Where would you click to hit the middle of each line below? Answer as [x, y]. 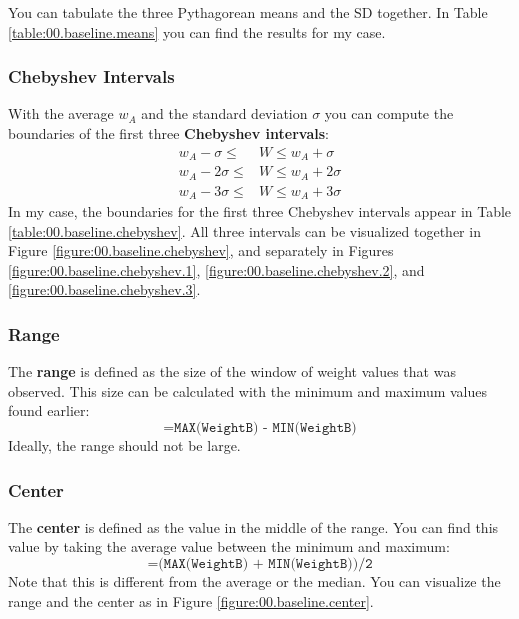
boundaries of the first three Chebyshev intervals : [168, 133]
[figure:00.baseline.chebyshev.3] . [104, 289]
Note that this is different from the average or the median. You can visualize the [254, 581]
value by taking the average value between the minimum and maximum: [229, 546]
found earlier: [49, 410]
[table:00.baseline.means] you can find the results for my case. [197, 31]
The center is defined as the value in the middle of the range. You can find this [253, 526]
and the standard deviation [224, 113]
